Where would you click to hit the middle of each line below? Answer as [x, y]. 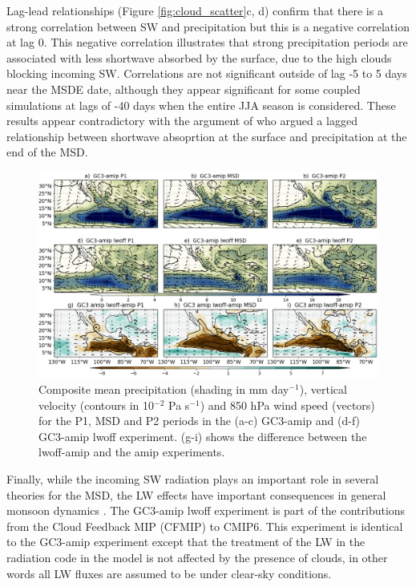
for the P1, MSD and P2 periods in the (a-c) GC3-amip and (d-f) [200, 421]
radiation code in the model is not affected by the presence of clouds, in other [197, 558]
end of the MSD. [47, 152]
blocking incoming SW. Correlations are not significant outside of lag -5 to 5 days [207, 73]
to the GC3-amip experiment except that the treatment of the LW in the [186, 542]
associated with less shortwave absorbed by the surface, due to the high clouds [199, 57]
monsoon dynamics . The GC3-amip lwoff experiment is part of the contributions [206, 510]
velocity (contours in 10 [97, 405]
